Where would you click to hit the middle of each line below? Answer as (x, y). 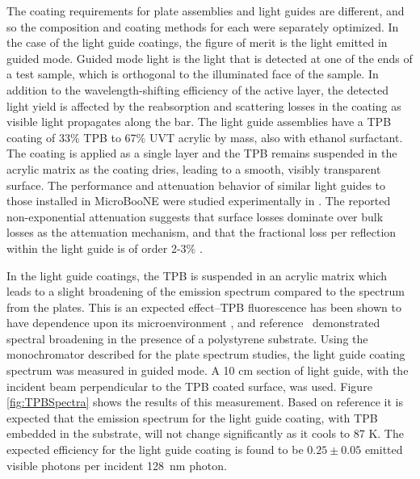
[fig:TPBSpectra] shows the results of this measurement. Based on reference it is (205, 402)
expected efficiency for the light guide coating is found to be (155, 450)
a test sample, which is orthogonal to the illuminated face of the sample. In (193, 74)
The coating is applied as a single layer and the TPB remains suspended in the (202, 153)
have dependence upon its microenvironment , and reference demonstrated (193, 323)
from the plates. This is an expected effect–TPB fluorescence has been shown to (204, 307)
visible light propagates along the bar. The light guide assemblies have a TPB (199, 122)
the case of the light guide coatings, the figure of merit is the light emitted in (197, 42)
